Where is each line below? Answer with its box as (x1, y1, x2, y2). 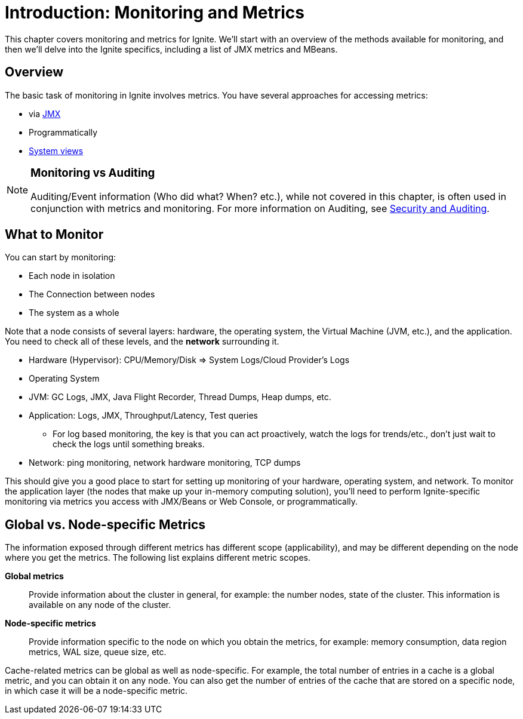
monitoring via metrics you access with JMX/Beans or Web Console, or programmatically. (5, 496, 358, 507)
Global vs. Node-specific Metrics (5, 517, 206, 532)
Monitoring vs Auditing (30, 165, 155, 180)
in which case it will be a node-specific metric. (5, 686, 188, 696)
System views (29, 145, 84, 156)
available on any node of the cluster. (29, 600, 171, 610)
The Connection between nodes (29, 289, 155, 300)
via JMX (29, 108, 61, 119)
